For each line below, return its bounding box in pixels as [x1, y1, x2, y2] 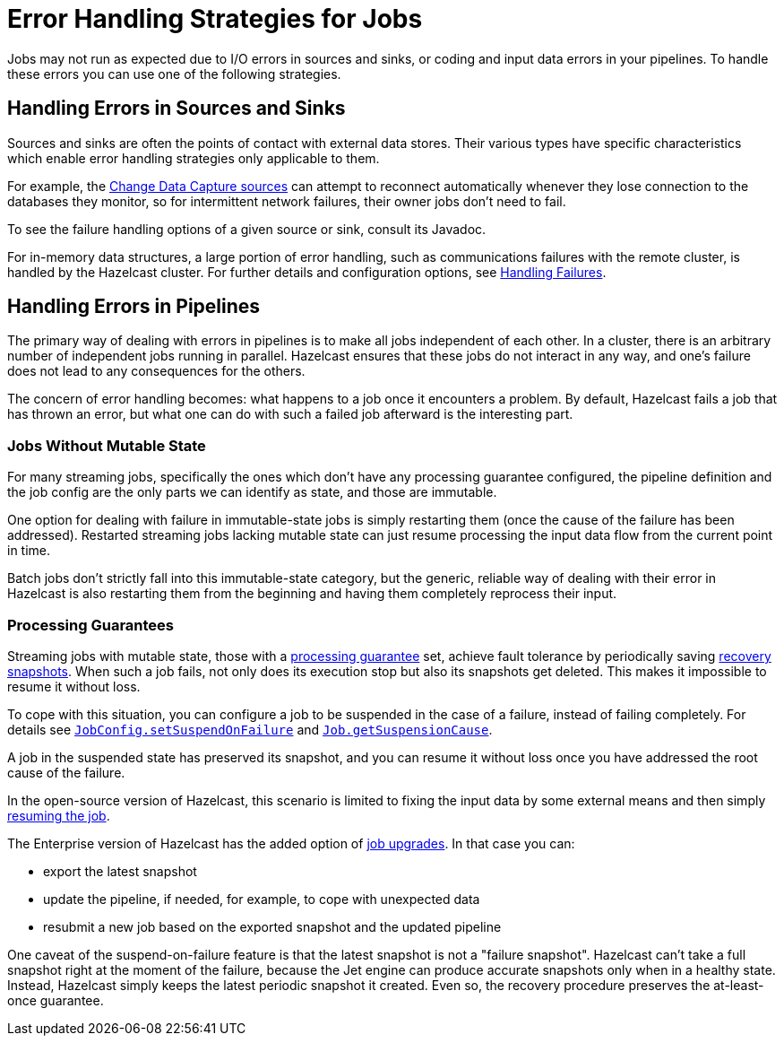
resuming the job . [7, 807, 110, 823]
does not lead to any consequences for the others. [7, 363, 306, 379]
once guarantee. [7, 992, 104, 1008]
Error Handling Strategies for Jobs [7, 4, 423, 34]
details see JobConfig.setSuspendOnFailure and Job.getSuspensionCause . [7, 721, 493, 737]
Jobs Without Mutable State [7, 436, 206, 455]
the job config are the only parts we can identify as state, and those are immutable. [7, 484, 497, 500]
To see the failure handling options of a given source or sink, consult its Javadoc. [7, 221, 487, 237]
